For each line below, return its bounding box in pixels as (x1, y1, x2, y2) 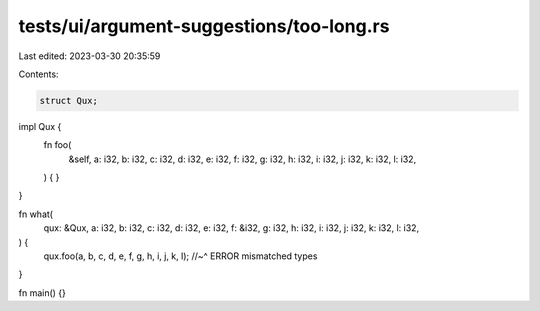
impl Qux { (18, 120, 62, 132)
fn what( (18, 208, 54, 220)
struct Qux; (39, 95, 99, 106)
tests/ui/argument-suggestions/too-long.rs (18, 15, 390, 37)
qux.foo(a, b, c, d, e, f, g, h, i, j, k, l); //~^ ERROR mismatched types (43, 250, 318, 262)
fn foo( (43, 139, 72, 151)
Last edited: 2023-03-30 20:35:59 (18, 50, 161, 62)
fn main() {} (18, 286, 67, 299)
